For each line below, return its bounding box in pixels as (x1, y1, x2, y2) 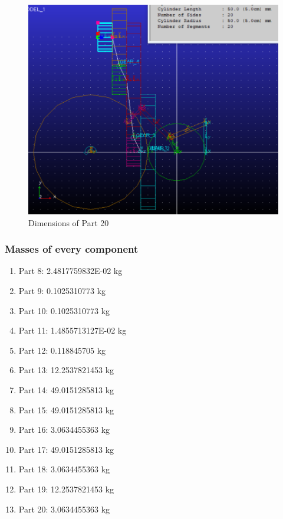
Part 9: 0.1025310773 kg (18, 285, 106, 297)
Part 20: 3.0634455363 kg (18, 502, 110, 515)
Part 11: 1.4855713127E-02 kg (18, 324, 127, 337)
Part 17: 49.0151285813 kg (18, 443, 114, 455)
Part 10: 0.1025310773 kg (18, 304, 110, 316)
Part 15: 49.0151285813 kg (18, 403, 114, 416)
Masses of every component (5, 241, 139, 256)
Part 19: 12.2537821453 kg (18, 482, 114, 495)
